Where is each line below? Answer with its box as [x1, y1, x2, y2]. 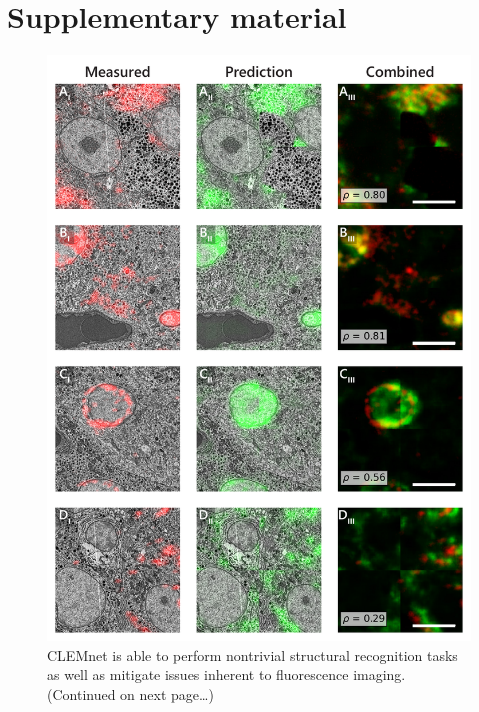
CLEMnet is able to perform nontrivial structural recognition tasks [47, 644, 458, 665]
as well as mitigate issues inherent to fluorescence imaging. [47, 664, 406, 685]
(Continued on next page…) [47, 684, 214, 705]
